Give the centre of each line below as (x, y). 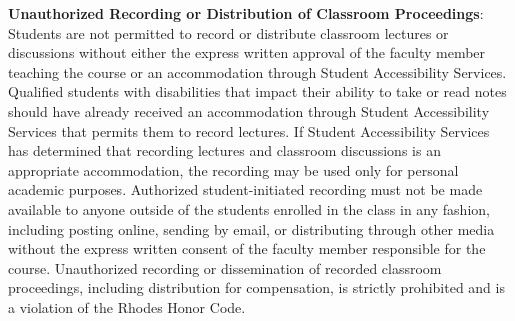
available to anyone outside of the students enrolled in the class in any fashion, (249, 208)
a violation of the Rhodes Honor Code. (127, 306)
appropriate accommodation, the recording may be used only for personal (233, 169)
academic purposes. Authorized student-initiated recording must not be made (245, 189)
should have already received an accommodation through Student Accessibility (249, 110)
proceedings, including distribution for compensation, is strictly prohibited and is (256, 287)
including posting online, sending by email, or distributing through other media (251, 228)
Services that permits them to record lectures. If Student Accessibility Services (249, 130)
